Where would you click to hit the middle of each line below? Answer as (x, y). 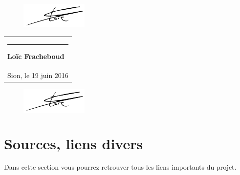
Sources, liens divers (74, 144)
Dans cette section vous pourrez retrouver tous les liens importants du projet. (120, 167)
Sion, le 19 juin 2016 (38, 75)
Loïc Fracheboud (36, 56)
